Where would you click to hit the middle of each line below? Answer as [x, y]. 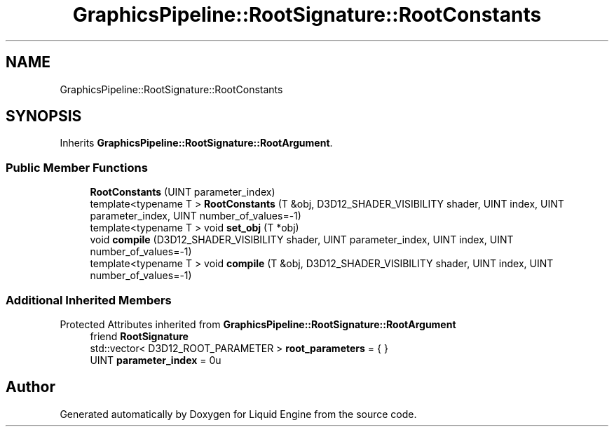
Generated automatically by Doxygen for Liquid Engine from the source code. [238, 414]
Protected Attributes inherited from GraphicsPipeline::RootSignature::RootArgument [258, 324]
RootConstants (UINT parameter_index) [183, 192]
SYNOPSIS [44, 116]
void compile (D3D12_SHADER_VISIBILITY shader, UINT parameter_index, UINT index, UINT [302, 240]
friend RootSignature [139, 336]
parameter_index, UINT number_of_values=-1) [196, 216]
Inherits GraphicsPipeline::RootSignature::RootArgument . [196, 143]
